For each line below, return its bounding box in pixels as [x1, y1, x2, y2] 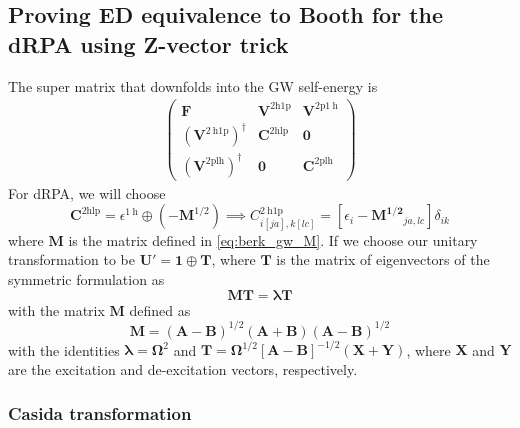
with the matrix [8, 299, 105, 320]
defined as [129, 299, 191, 320]
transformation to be [8, 249, 135, 270]
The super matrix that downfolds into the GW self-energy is [8, 75, 378, 96]
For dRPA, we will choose [8, 182, 166, 203]
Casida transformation [8, 401, 192, 426]
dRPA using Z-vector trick [8, 28, 289, 59]
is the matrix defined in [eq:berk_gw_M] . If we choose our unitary [68, 229, 478, 250]
